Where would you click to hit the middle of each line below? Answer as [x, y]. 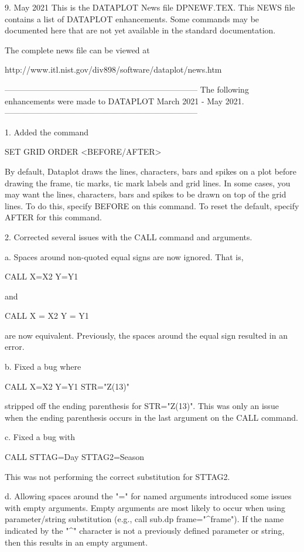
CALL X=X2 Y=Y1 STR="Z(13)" [67, 386]
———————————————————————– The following [127, 89]
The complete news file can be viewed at [77, 50]
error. [15, 347]
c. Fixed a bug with [40, 437]
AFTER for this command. [53, 217]
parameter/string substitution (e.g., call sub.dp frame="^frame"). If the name [144, 519]
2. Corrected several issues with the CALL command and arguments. [129, 236]
